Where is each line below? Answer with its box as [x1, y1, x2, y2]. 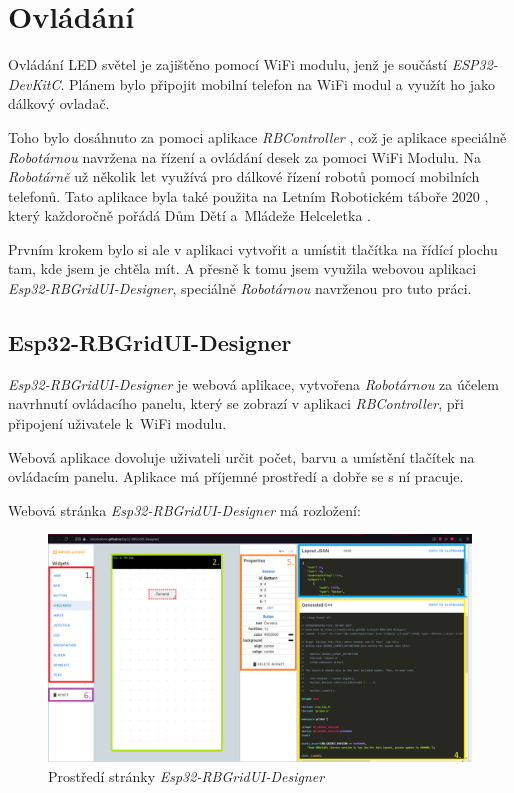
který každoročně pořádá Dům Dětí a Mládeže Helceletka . [8, 205, 371, 226]
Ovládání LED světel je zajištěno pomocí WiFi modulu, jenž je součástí [8, 54, 447, 75]
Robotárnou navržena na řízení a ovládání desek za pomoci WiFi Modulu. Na [8, 146, 482, 167]
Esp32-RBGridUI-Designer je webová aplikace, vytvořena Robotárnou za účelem [8, 373, 499, 394]
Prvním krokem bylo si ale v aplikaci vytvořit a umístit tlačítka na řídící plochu [8, 238, 498, 259]
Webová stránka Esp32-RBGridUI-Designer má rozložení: [8, 499, 361, 520]
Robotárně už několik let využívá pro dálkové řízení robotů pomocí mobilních [8, 166, 480, 187]
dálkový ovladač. [8, 93, 110, 114]
